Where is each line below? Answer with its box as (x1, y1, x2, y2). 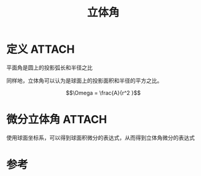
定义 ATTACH (6, 42, 75, 56)
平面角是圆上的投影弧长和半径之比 (6, 64, 93, 71)
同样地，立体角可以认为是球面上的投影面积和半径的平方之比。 (6, 77, 163, 84)
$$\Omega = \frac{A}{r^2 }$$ (65, 89, 141, 96)
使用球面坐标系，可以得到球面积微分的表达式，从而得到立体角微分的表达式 (6, 134, 195, 141)
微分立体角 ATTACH (6, 113, 108, 126)
